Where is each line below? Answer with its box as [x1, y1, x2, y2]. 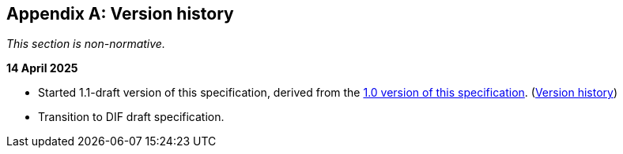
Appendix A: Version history [6, 4, 234, 24]
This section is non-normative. [6, 37, 165, 51]
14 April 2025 [6, 61, 78, 75]
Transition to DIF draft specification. [38, 110, 225, 124]
